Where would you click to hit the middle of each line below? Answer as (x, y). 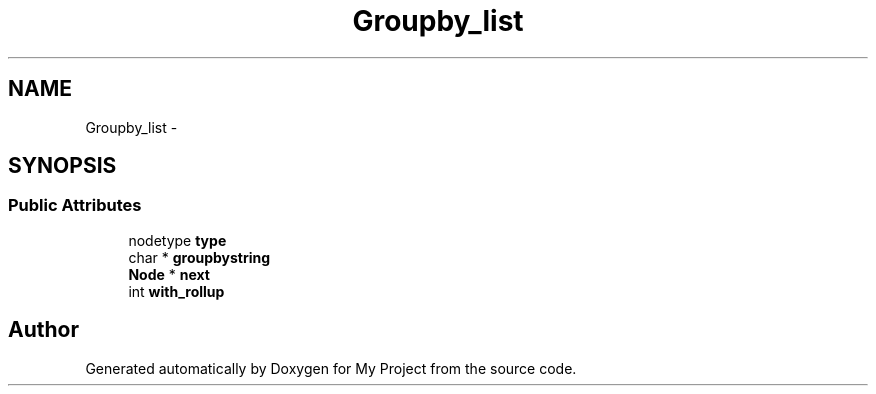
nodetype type (177, 240)
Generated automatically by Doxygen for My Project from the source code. (331, 368)
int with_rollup (176, 291)
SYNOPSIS (62, 166)
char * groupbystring (199, 257)
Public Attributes (75, 205)
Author (43, 330)
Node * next (169, 274)
